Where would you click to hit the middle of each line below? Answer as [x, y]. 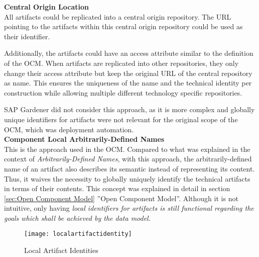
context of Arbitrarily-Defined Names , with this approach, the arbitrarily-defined [128, 159]
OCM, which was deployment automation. [69, 129]
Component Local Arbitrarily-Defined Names [84, 139]
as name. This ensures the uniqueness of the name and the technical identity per [128, 83]
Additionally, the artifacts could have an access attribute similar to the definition [129, 53]
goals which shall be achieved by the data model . [77, 218]
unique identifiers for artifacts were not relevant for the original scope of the [121, 119]
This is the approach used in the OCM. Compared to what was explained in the [127, 149]
